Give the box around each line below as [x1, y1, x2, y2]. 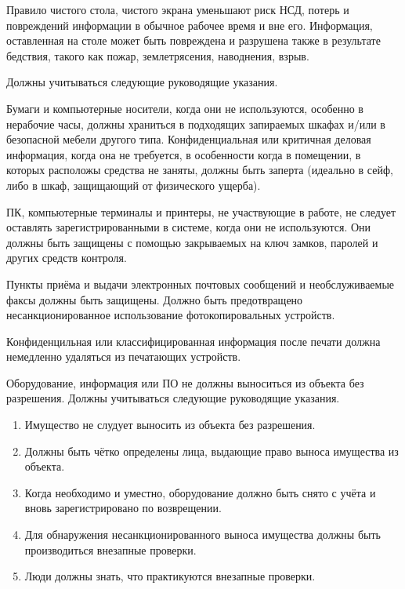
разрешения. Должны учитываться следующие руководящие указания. [6, 390, 340, 406]
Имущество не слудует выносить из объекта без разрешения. [24, 416, 316, 433]
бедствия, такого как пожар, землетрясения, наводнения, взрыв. [6, 47, 309, 64]
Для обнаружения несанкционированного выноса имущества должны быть [24, 526, 381, 543]
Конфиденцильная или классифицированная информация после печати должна [6, 333, 381, 349]
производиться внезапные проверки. [24, 541, 197, 558]
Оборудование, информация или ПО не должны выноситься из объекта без [6, 374, 364, 391]
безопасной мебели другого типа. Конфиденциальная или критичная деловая [6, 131, 371, 147]
